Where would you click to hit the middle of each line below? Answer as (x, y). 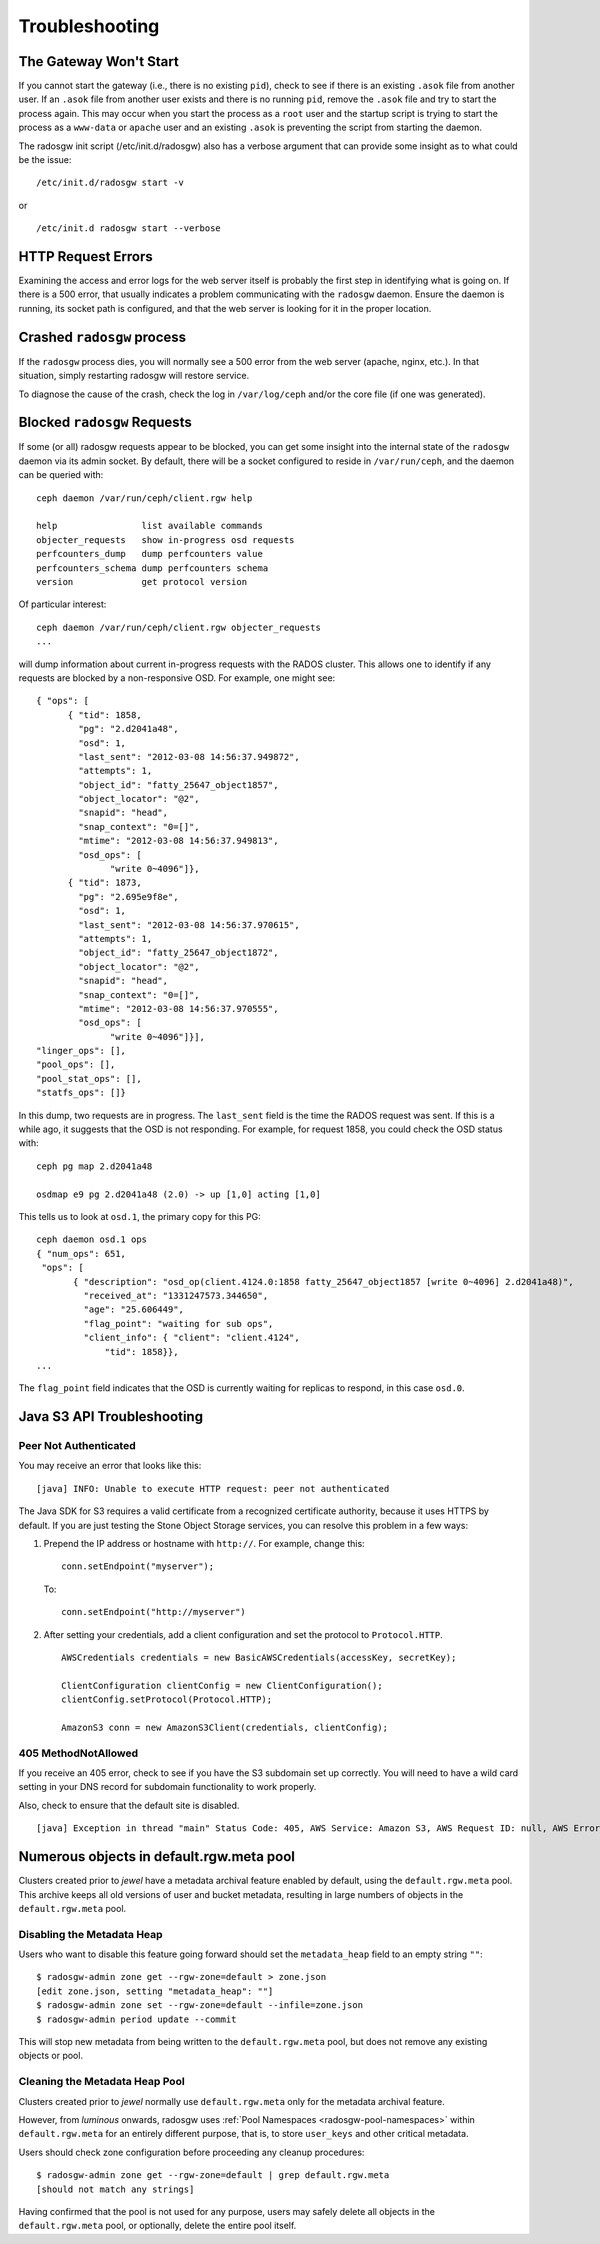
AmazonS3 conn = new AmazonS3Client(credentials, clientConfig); (225, 1727)
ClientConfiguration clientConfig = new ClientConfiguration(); (222, 1685)
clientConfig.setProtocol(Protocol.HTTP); (167, 1699)
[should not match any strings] (115, 2189)
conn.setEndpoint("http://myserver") (154, 1612)
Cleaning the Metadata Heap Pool (101, 2082)
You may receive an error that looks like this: (110, 1466)
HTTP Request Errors (86, 256)
